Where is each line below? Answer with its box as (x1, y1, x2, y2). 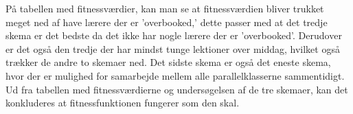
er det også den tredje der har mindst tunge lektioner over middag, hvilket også (5, 41, 340, 56)
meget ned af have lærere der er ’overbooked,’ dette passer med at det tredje (5, 14, 328, 29)
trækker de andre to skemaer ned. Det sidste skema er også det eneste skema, (5, 55, 331, 69)
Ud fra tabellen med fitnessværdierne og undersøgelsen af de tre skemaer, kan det (5, 82, 348, 96)
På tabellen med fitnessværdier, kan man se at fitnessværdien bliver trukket (5, 1, 324, 15)
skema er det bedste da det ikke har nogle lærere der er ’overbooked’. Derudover (5, 28, 342, 43)
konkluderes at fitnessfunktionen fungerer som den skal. (5, 95, 240, 110)
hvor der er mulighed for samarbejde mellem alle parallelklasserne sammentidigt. (5, 68, 345, 82)
